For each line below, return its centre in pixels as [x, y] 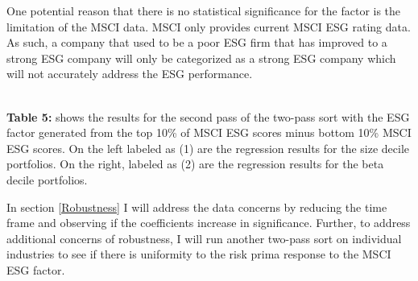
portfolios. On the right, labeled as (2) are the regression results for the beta [195, 164]
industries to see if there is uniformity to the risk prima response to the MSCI [199, 254]
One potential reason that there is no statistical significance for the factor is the [204, 10]
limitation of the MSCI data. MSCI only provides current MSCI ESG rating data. [209, 26]
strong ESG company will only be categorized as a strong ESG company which [201, 58]
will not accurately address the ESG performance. [130, 74]
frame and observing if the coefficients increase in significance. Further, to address [209, 223]
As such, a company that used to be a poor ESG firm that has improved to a [197, 42]
